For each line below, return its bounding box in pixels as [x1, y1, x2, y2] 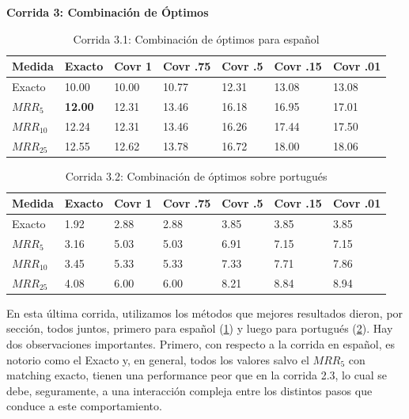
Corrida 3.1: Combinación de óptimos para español [73, 30, 320, 47]
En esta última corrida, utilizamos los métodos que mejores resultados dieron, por [6, 304, 403, 321]
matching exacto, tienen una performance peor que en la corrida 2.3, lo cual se [6, 367, 387, 383]
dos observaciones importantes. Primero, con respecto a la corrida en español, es [6, 335, 395, 352]
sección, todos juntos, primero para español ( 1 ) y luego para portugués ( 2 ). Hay [6, 320, 393, 337]
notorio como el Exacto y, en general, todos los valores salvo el [6, 351, 309, 368]
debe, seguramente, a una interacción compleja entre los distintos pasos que [6, 382, 373, 398]
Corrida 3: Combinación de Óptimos [6, 4, 209, 20]
